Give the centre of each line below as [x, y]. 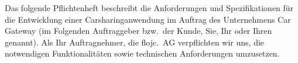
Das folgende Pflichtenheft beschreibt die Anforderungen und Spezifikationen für [149, 8]
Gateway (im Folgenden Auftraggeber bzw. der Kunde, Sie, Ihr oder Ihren [138, 31]
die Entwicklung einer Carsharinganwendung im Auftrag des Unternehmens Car [148, 19]
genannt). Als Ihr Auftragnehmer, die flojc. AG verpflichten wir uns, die [135, 42]
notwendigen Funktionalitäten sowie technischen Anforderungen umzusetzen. [142, 53]
